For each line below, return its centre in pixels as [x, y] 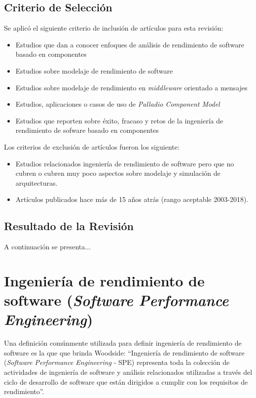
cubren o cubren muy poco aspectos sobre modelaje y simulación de [118, 173]
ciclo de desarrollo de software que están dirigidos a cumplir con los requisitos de [126, 381]
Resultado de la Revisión [69, 226]
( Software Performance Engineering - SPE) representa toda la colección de [117, 362]
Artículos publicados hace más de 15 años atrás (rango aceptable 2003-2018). [132, 199]
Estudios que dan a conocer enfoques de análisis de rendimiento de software [130, 44]
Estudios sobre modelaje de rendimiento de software [94, 70]
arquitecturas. [37, 182]
